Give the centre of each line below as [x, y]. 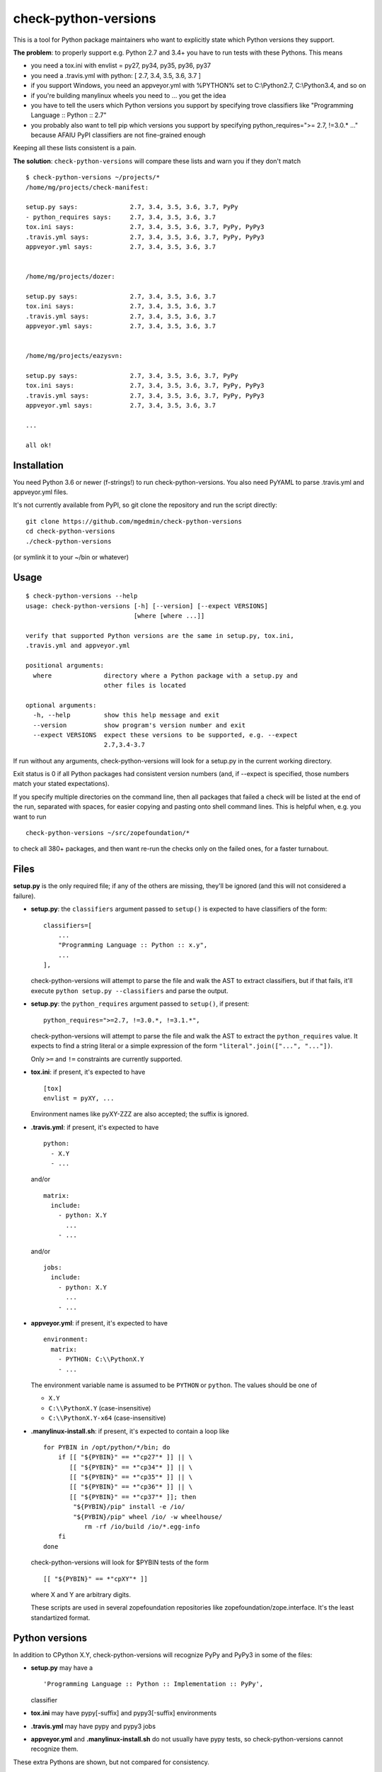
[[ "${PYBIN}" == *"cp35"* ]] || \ [131, 1477]
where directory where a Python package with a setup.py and [166, 675]
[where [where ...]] [169, 616]
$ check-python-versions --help [82, 596]
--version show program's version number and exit [139, 725]
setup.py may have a [62, 1668]
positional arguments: [65, 666]
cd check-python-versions [71, 531]
